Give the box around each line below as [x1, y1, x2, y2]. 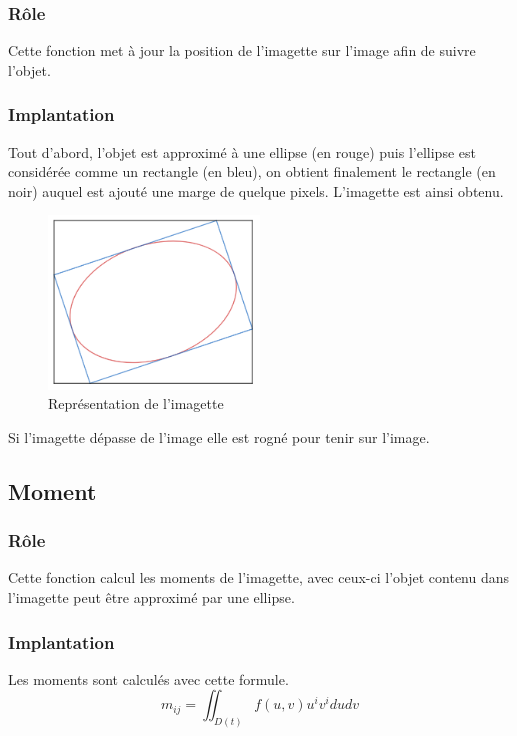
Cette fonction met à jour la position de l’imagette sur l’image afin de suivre [8, 40, 476, 61]
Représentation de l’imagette [48, 393, 224, 414]
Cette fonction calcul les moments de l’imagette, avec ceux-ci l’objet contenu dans [8, 567, 510, 588]
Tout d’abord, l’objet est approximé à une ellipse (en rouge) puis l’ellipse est [8, 141, 476, 162]
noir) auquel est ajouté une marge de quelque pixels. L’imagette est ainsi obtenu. [8, 180, 504, 201]
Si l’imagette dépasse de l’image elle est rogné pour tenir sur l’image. [8, 426, 430, 447]
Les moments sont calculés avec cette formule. [8, 668, 289, 689]
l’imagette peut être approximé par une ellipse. [8, 587, 295, 608]
